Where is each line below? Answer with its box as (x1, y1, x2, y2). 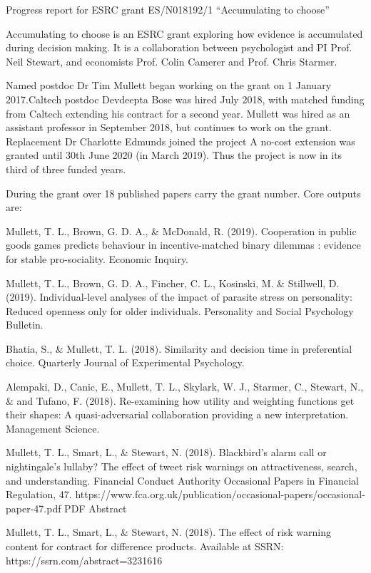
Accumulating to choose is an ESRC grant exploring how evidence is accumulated (6, 26, 363, 41)
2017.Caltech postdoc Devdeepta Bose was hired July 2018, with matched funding (6, 91, 365, 106)
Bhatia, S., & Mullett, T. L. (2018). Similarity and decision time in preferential (6, 341, 352, 356)
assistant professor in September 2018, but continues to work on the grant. (6, 120, 332, 135)
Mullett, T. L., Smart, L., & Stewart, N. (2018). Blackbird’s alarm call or (6, 445, 327, 460)
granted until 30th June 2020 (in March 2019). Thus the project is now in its (6, 148, 342, 162)
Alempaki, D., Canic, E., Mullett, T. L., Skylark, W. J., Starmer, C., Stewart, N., (6, 379, 364, 394)
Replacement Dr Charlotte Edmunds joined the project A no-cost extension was (6, 133, 355, 148)
